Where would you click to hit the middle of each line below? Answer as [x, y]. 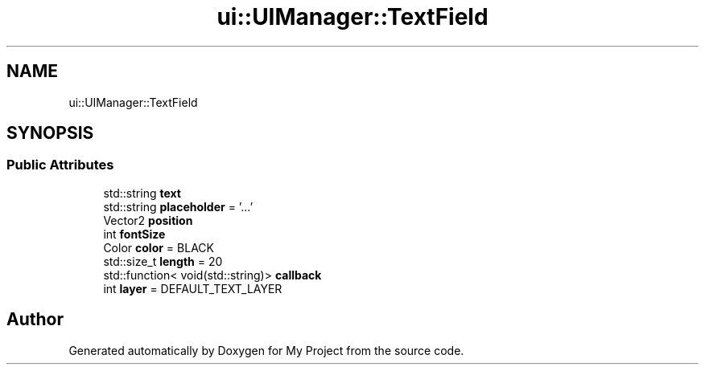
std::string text [142, 193]
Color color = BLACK [159, 247]
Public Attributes [60, 165]
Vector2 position [148, 220]
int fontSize [134, 234]
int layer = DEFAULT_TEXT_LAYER [193, 288]
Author [35, 320]
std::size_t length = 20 [163, 261]
